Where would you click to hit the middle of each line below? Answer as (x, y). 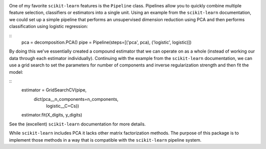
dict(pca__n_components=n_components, (76, 99)
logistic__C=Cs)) (63, 106)
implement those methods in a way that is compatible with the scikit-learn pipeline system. (105, 140)
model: (16, 72)
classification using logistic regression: (49, 27)
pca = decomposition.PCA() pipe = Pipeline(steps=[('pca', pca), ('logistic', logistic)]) (106, 42)
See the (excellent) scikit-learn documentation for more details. (78, 124)
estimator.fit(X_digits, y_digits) (52, 115)
